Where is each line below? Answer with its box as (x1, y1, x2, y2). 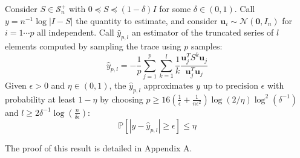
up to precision (203, 79, 258, 91)
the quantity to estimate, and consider (76, 14, 218, 27)
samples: (191, 39, 223, 52)
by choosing (100, 92, 143, 105)
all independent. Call (37, 26, 114, 39)
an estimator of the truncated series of (131, 26, 274, 39)
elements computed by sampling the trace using (5, 39, 181, 52)
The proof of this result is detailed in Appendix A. (5, 141, 192, 154)
